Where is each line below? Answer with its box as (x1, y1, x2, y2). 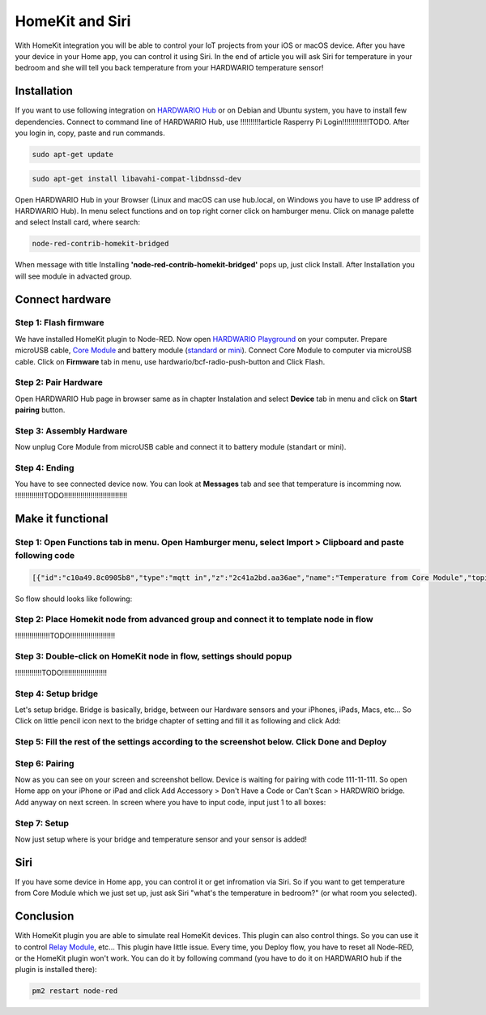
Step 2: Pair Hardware (15, 377, 103, 388)
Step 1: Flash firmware (15, 317, 104, 328)
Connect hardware (15, 292, 112, 306)
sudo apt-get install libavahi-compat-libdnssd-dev (32, 174, 242, 183)
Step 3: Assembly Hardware (15, 425, 128, 437)
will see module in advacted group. (15, 271, 132, 281)
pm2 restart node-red (32, 987, 118, 996)
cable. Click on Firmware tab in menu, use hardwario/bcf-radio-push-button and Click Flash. (15, 356, 326, 366)
